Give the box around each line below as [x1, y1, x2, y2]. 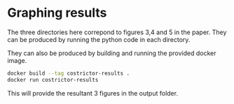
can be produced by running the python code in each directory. [7, 35, 191, 43]
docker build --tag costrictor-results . [7, 70, 130, 77]
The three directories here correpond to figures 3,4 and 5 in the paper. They [7, 28, 227, 36]
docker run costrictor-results [7, 76, 99, 83]
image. [7, 56, 27, 64]
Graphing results [7, 5, 107, 21]
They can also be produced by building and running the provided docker [7, 49, 216, 57]
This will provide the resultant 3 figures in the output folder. [7, 89, 179, 97]
